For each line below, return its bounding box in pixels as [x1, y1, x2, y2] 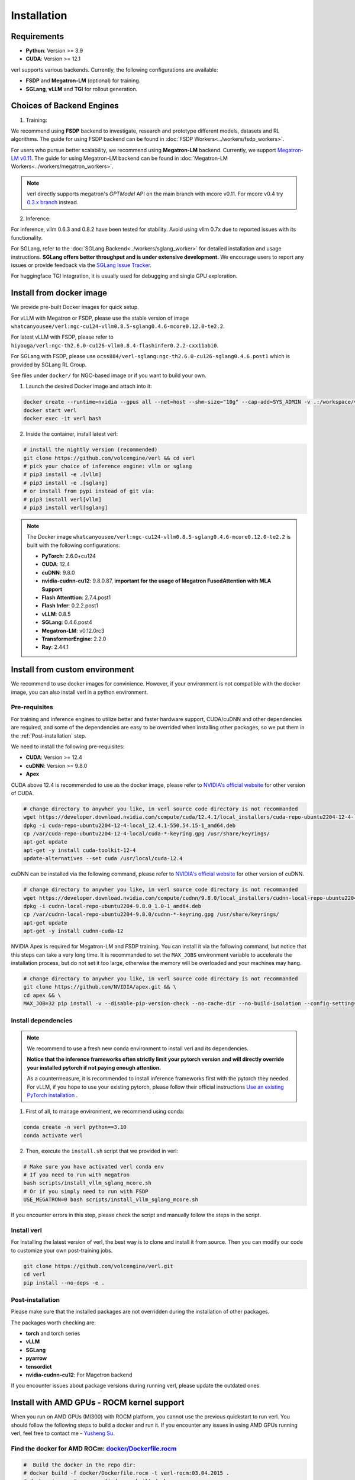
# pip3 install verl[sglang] [23, 504, 108, 511]
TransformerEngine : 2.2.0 [41, 635, 106, 642]
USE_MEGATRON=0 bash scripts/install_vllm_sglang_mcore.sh [23, 1196, 198, 1203]
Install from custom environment [11, 665, 134, 675]
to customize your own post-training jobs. [11, 1247, 113, 1254]
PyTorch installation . [27, 1091, 78, 1098]
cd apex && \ [23, 992, 62, 999]
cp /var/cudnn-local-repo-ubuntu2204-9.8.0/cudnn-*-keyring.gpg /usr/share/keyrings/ [23, 911, 279, 918]
